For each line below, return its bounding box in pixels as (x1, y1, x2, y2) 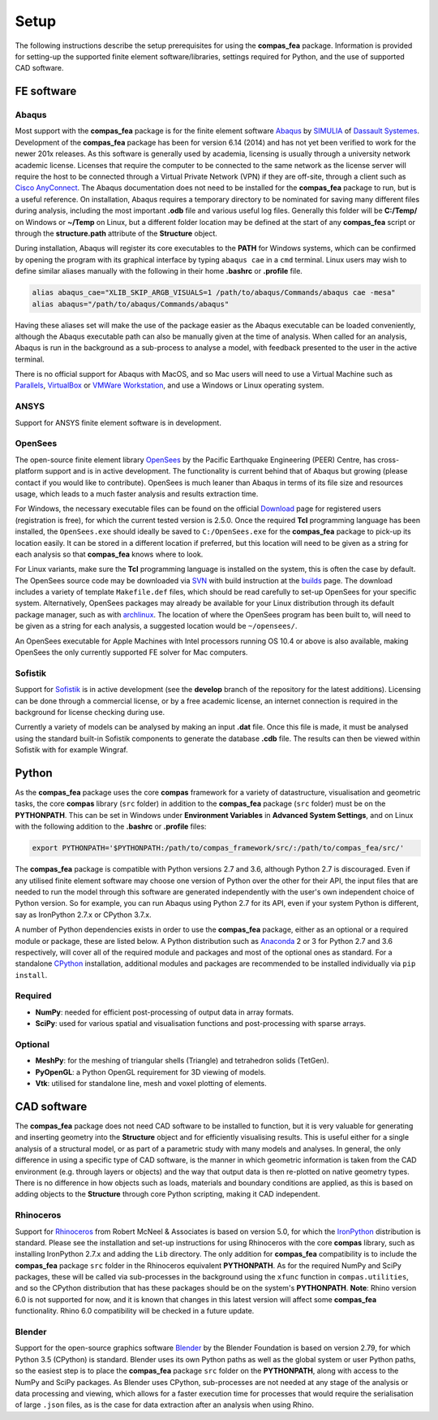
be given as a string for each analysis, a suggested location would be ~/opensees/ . (15, 621, 298, 631)
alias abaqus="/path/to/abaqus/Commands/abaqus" (32, 299, 230, 309)
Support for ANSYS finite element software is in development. (15, 418, 222, 427)
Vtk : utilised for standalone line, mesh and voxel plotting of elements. (35, 1079, 267, 1089)
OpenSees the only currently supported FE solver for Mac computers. (15, 647, 248, 657)
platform (15, 466, 44, 476)
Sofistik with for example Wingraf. (15, 745, 129, 755)
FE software (15, 84, 77, 98)
